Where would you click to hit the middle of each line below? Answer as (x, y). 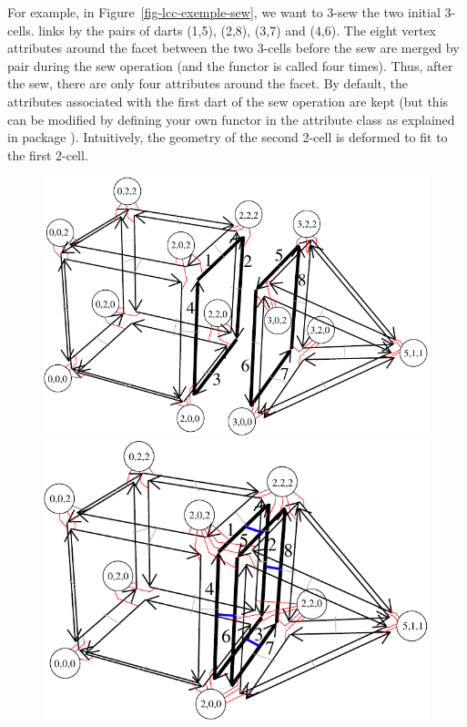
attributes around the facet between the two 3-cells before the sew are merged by (233, 48)
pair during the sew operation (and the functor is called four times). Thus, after (230, 65)
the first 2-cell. (48, 154)
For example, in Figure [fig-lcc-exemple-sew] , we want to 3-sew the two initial (224, 12)
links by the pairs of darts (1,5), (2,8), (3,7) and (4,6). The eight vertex (237, 30)
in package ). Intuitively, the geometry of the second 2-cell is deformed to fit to (228, 137)
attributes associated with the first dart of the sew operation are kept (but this (228, 101)
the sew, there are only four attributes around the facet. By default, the (208, 83)
